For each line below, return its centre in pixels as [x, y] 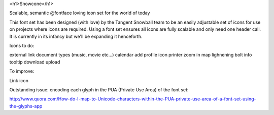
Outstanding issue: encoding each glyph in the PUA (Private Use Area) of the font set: [99, 90]
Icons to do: [22, 45]
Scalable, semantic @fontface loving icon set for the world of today [80, 13]
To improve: [22, 71]
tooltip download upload [35, 62]
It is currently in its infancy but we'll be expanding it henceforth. [76, 36]
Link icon [19, 80]
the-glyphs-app [26, 106]
